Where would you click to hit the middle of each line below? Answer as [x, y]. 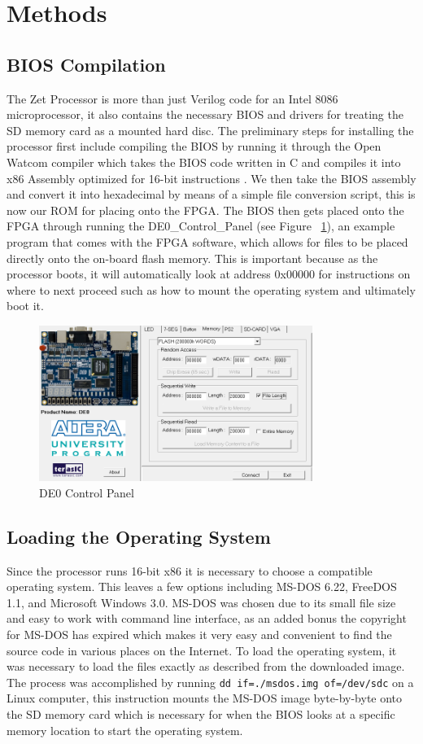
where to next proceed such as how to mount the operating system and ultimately [211, 289]
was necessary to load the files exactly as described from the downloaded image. [206, 666]
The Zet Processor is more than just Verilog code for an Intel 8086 [172, 98]
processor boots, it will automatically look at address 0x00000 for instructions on [209, 274]
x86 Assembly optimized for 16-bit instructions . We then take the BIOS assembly [211, 178]
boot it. [25, 306]
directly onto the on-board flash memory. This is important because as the [192, 258]
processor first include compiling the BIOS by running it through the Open [194, 146]
